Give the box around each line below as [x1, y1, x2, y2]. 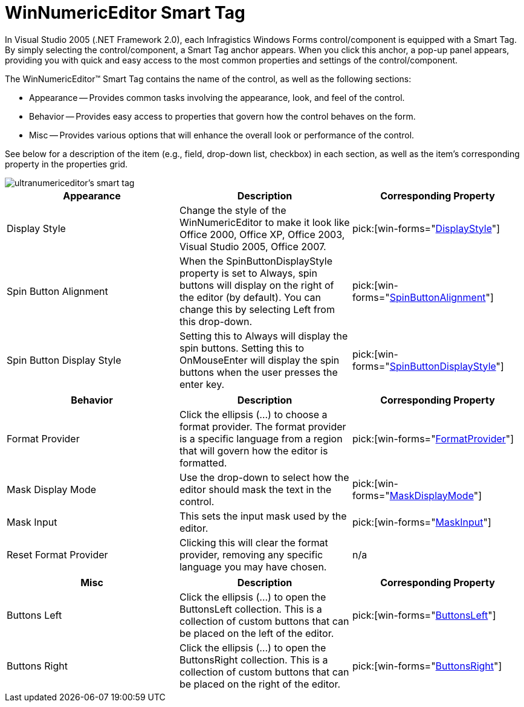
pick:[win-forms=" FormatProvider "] [352, 432, 514, 445]
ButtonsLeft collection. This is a [179, 602, 322, 615]
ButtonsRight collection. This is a [179, 653, 328, 666]
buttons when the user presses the [179, 366, 338, 378]
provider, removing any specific [179, 548, 323, 561]
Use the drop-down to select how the [179, 471, 349, 483]
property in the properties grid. [5, 158, 128, 169]
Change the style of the [179, 204, 286, 216]
